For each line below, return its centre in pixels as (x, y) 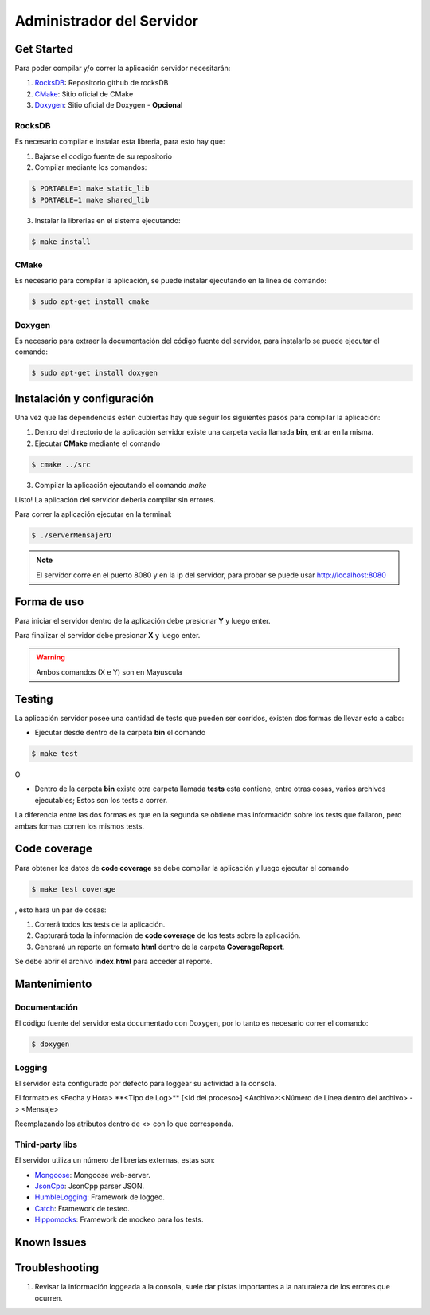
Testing (34, 699)
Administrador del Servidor (107, 21)
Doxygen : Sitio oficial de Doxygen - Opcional (109, 105)
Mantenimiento (53, 984)
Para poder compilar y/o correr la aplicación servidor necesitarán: (123, 69)
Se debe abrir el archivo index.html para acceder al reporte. (113, 962)
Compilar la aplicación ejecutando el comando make (121, 485)
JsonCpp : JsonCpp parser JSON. (90, 1186)
